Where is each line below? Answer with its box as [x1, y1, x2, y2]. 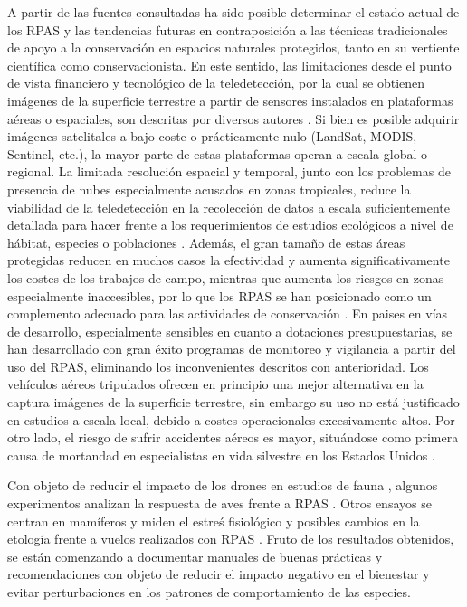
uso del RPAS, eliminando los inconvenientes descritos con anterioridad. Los [7, 356, 429, 375]
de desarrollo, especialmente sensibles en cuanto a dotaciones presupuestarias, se [7, 321, 453, 340]
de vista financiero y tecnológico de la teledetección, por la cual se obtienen [7, 73, 425, 92]
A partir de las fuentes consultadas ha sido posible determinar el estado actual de [7, 3, 460, 21]
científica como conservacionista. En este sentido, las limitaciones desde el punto [7, 55, 452, 74]
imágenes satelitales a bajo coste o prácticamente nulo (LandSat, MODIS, [7, 127, 417, 146]
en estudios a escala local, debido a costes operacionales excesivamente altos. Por [7, 410, 455, 429]
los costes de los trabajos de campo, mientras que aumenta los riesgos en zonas [7, 268, 444, 287]
